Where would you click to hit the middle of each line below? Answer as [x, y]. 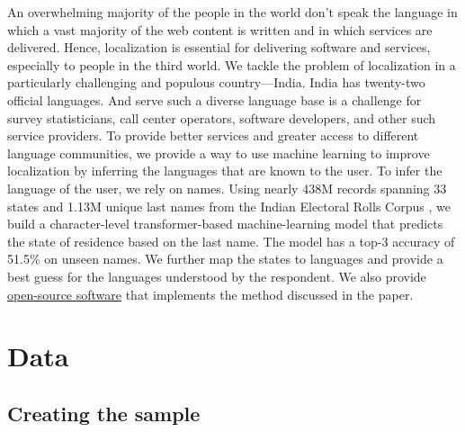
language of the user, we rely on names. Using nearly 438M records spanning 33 [227, 188]
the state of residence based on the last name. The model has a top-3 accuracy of [231, 241]
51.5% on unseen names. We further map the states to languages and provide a [225, 259]
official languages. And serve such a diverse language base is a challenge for [215, 99]
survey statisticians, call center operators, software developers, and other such [222, 117]
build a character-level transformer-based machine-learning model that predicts [225, 224]
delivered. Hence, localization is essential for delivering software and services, [219, 47]
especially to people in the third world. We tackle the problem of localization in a [232, 64]
